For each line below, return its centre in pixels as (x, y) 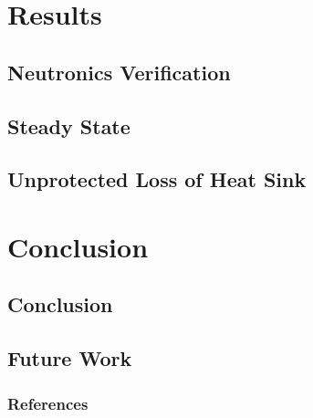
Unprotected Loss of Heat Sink (157, 179)
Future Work (70, 358)
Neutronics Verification (119, 72)
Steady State (69, 125)
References (48, 403)
